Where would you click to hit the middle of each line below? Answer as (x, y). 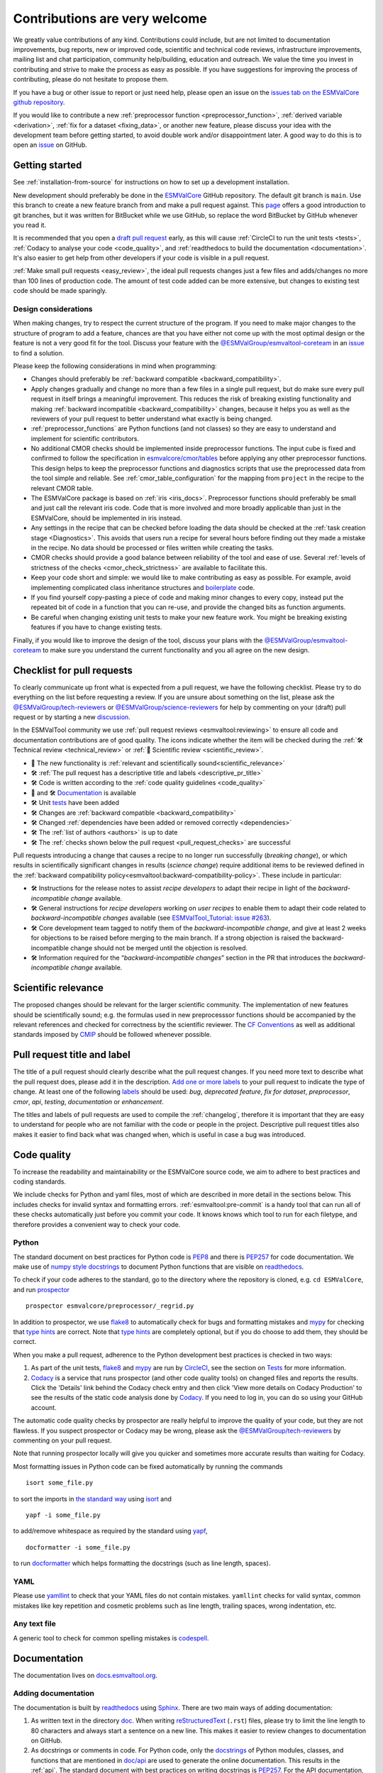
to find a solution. (39, 353)
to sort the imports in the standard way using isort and (92, 1499)
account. (44, 1407)
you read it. (29, 225)
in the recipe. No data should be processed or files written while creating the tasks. (152, 548)
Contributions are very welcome (110, 18)
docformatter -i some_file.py (78, 1547)
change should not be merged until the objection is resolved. (159, 947)
